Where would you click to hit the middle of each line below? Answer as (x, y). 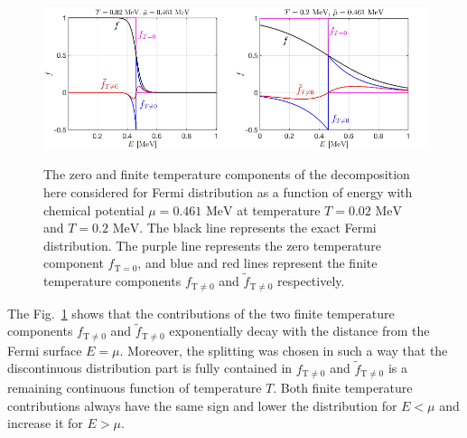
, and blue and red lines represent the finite (257, 263)
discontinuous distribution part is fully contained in (150, 368)
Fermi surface (45, 350)
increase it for (45, 423)
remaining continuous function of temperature (135, 388)
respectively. (311, 281)
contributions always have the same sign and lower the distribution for (202, 405)
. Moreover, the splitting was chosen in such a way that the (284, 350)
